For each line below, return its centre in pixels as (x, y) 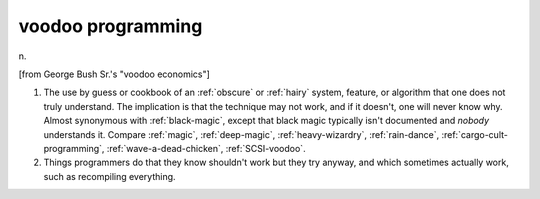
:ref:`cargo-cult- (475, 134)
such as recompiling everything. (109, 176)
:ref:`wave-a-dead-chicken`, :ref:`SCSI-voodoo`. (206, 148)
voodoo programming (110, 26)
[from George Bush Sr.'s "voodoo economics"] (114, 74)
